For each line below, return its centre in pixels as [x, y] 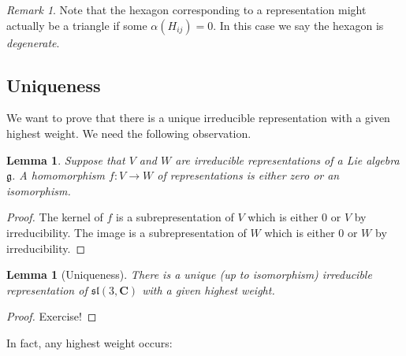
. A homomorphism [58, 175]
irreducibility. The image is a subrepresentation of [127, 232]
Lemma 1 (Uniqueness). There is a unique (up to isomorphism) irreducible [189, 274]
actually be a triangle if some [77, 25]
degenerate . [33, 42]
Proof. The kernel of [55, 217]
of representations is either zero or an [248, 175]
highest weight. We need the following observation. [129, 133]
